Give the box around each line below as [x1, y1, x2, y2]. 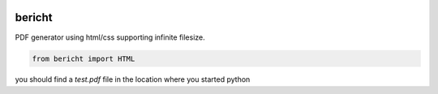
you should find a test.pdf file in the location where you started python [15, 75, 251, 84]
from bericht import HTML [32, 53, 135, 63]
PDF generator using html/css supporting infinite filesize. [15, 32, 206, 42]
